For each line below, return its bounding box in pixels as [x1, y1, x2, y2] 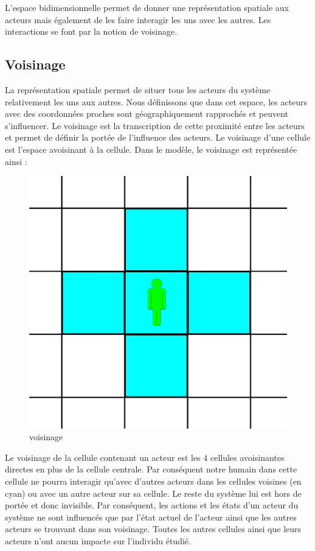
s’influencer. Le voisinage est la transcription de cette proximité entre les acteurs [5, 119, 305, 132]
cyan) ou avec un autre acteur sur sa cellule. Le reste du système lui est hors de [5, 486, 302, 499]
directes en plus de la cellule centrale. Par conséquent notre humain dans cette [5, 463, 297, 476]
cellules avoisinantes [210, 451, 285, 463]
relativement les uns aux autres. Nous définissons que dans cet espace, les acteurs [5, 95, 308, 108]
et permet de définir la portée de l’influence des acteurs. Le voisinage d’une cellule [5, 131, 311, 144]
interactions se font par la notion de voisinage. [5, 25, 178, 38]
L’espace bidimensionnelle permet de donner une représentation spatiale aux [5, 1, 289, 13]
